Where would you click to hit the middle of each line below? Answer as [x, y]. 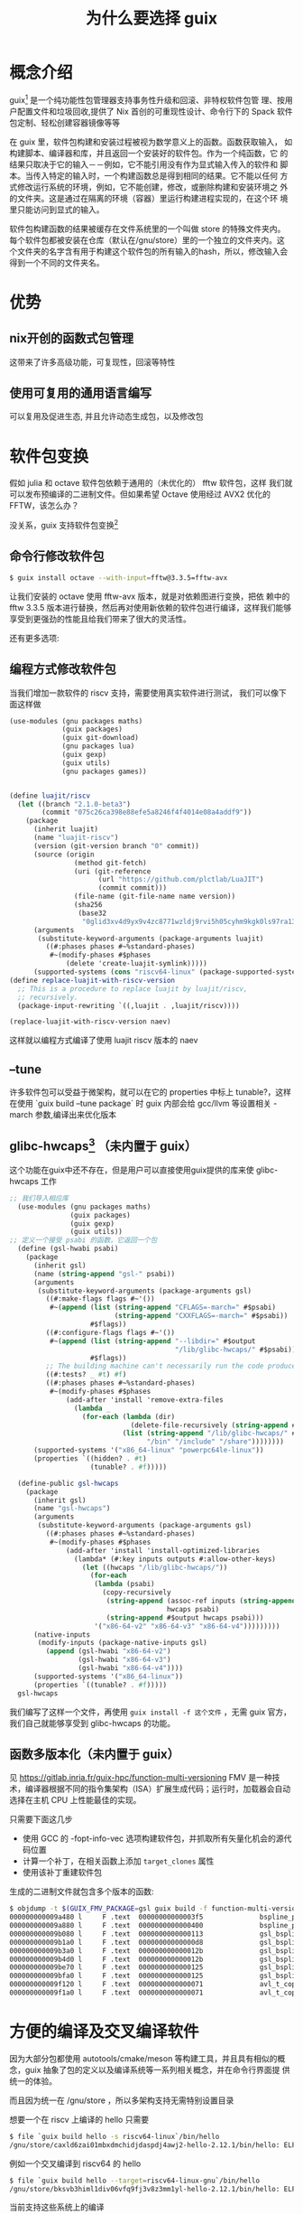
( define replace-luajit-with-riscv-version [92, 980]
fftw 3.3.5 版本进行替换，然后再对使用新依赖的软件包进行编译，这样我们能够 [150, 607]
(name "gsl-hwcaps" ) [72, 1509]
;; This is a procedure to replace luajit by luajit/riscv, [133, 989]
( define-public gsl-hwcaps [68, 1483]
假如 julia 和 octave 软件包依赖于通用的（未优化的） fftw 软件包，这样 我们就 [151, 483]
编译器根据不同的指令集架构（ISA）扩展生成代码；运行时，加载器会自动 [158, 1789]
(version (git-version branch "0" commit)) [116, 845]
